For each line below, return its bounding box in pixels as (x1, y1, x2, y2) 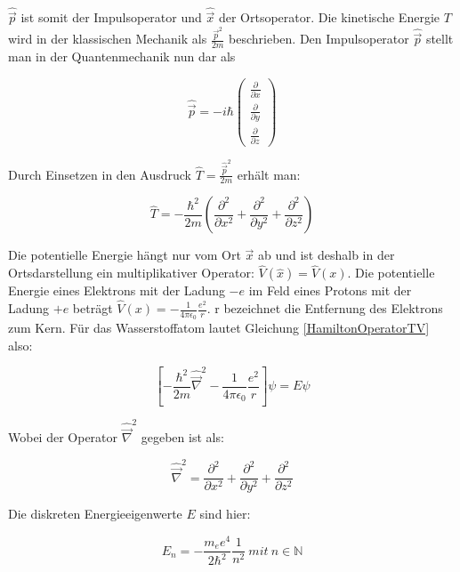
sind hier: (199, 504, 251, 523)
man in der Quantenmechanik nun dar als (8, 47, 236, 66)
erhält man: (237, 165, 301, 183)
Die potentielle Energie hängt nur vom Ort (8, 246, 241, 264)
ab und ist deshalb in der (257, 246, 395, 264)
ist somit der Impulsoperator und (20, 8, 202, 27)
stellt (425, 29, 454, 48)
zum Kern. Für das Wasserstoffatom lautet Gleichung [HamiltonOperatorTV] (8, 318, 430, 337)
